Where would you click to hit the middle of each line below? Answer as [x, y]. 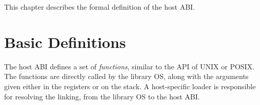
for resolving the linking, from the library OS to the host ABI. [102, 96]
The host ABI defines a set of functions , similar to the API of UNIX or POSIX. [129, 66]
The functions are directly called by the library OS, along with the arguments [126, 76]
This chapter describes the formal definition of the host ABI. [100, 7]
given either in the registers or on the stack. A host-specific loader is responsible [130, 86]
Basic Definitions [65, 42]
